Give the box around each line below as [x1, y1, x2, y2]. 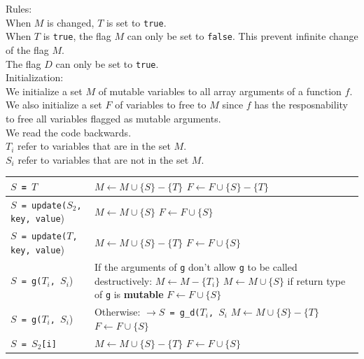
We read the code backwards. [6, 125, 132, 139]
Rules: [6, 1, 32, 15]
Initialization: [6, 70, 64, 85]
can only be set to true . [55, 56, 159, 71]
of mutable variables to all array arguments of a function [98, 83, 342, 98]
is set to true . [106, 15, 167, 29]
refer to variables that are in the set [17, 139, 171, 153]
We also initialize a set [6, 97, 102, 112]
